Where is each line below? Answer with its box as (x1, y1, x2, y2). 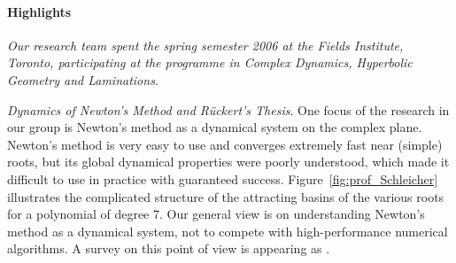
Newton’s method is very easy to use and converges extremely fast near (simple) (7, 135, 443, 153)
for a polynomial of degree (7, 205, 150, 223)
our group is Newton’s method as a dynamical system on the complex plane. (7, 118, 422, 136)
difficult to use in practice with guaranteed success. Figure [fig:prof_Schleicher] (7, 169, 438, 188)
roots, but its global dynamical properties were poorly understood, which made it (7, 152, 450, 171)
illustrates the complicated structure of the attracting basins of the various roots (7, 187, 444, 205)
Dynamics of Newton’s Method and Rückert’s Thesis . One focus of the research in (7, 100, 450, 119)
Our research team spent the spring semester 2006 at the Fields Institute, (7, 35, 404, 54)
